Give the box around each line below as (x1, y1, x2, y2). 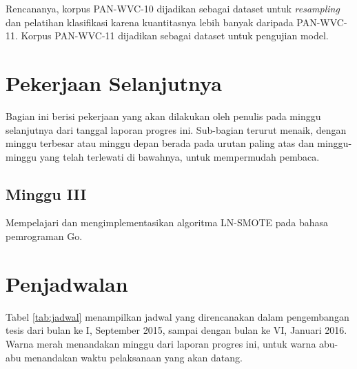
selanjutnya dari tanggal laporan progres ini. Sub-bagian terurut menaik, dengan (6, 122, 347, 137)
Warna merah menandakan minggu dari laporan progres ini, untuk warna (6, 336, 316, 350)
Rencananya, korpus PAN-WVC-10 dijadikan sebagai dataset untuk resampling (6, 1, 340, 15)
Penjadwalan (6, 269, 128, 297)
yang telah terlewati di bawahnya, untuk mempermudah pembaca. (39, 149, 320, 163)
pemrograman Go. (6, 229, 83, 243)
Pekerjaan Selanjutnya (6, 68, 222, 97)
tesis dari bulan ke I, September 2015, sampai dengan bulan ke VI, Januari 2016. (6, 323, 347, 337)
